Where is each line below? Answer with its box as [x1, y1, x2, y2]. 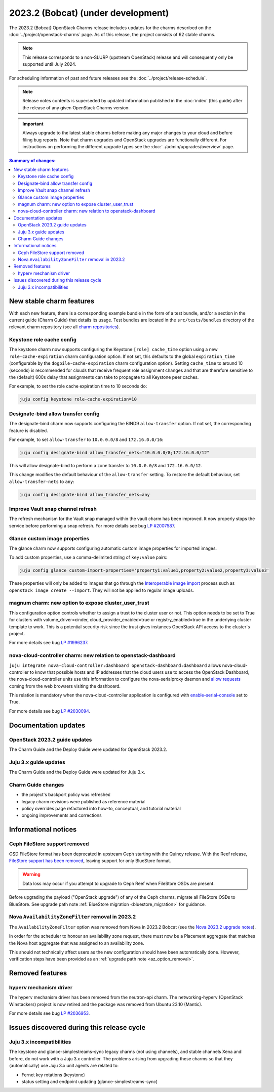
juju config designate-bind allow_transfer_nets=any [19, 492, 150, 497]
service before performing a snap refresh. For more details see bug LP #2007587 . [9, 523, 175, 528]
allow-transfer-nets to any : [9, 479, 75, 484]
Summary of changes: [9, 157, 56, 163]
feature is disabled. [9, 428, 48, 434]
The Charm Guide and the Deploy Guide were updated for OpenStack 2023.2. [9, 746, 167, 752]
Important [22, 121, 44, 127]
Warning [22, 872, 40, 877]
